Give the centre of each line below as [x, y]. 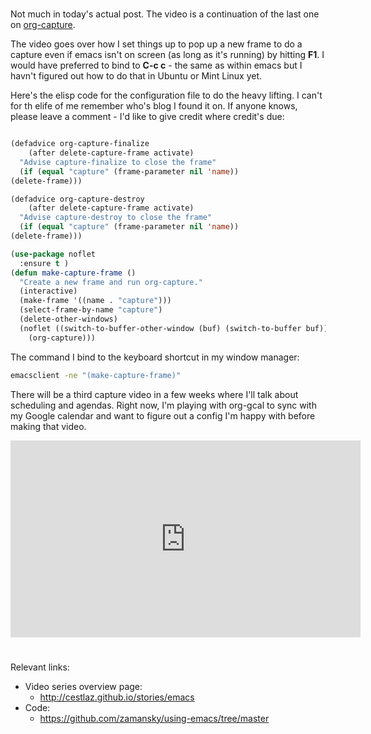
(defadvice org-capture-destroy [77, 199]
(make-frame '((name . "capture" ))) [95, 301]
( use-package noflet [53, 254]
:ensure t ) [44, 263]
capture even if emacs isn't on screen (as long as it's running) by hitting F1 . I [167, 55]
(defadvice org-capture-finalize [80, 144]
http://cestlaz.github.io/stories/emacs [117, 697]
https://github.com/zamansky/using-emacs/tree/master [154, 718]
